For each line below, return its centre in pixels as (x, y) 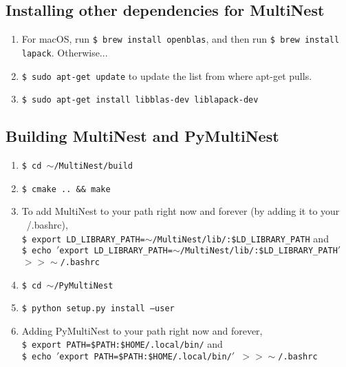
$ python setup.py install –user (98, 309)
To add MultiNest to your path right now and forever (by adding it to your (181, 211)
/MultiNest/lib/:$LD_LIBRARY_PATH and (240, 238)
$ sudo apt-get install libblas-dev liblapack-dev (140, 100)
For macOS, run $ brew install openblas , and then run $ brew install (181, 39)
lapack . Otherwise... (65, 52)
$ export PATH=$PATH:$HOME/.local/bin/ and (122, 344)
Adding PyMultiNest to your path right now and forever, (142, 330)
